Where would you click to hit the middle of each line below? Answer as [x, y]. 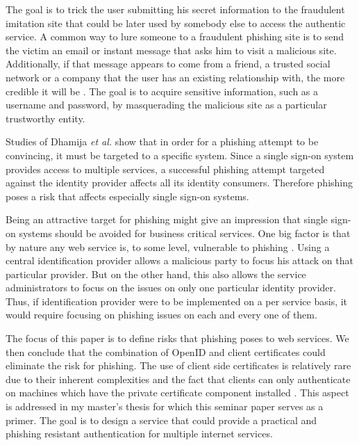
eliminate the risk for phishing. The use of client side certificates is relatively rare [178, 365]
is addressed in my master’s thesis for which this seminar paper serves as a [165, 406]
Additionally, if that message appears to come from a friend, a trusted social [168, 64]
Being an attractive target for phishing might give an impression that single [167, 219]
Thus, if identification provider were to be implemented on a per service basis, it [177, 301]
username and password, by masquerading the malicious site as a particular [166, 105]
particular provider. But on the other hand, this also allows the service [156, 274]
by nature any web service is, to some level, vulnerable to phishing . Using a [168, 246]
